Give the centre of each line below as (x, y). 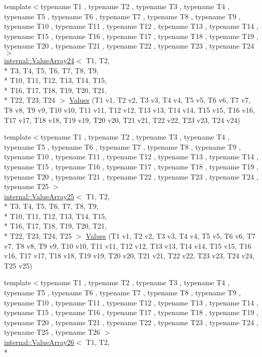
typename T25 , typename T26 (52, 332)
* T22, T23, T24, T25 (38, 236)
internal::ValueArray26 (39, 342)
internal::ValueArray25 (39, 196)
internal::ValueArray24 (39, 60)
